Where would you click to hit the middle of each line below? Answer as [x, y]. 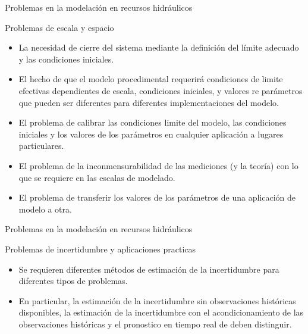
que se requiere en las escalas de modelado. [97, 177]
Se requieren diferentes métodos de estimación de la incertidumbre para [149, 269]
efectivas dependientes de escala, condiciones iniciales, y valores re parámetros [161, 90]
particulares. [41, 146]
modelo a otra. [45, 209]
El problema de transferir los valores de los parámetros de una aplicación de [157, 197]
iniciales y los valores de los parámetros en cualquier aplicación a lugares [151, 134]
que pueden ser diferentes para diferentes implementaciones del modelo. [149, 102]
